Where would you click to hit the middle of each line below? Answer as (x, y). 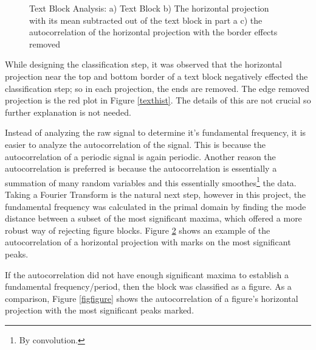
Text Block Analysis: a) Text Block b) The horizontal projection (149, 8)
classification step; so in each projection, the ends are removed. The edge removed (157, 88)
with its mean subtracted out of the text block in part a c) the (146, 20)
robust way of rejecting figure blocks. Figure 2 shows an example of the (138, 230)
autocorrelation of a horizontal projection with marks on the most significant (148, 242)
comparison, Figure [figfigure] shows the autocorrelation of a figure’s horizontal (152, 298)
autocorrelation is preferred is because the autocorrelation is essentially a (141, 168)
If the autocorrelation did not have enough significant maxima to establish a (147, 274)
